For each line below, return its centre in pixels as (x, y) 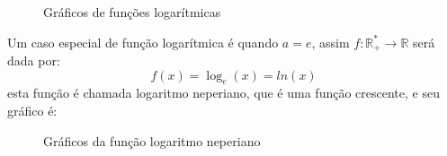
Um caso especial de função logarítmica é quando (143, 42)
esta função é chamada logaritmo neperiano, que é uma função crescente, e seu (223, 93)
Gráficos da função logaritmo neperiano (152, 140)
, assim (331, 42)
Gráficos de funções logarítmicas (132, 12)
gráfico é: (32, 111)
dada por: (34, 61)
